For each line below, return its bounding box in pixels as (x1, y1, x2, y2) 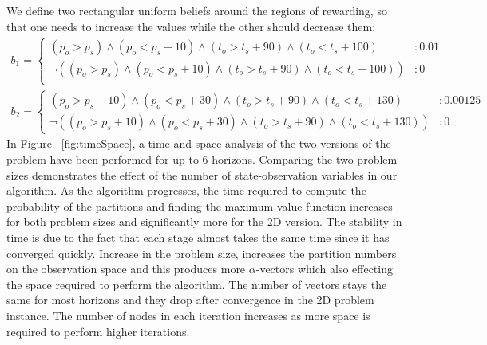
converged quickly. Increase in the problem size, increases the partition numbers (6, 244, 397, 261)
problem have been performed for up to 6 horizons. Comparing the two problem (6, 151, 398, 167)
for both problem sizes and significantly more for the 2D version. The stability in (6, 213, 402, 230)
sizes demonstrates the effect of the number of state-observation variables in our (6, 166, 398, 183)
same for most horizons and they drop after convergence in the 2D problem (6, 291, 374, 308)
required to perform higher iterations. (6, 323, 190, 339)
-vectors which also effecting (255, 260, 393, 277)
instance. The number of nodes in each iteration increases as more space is (6, 307, 370, 323)
